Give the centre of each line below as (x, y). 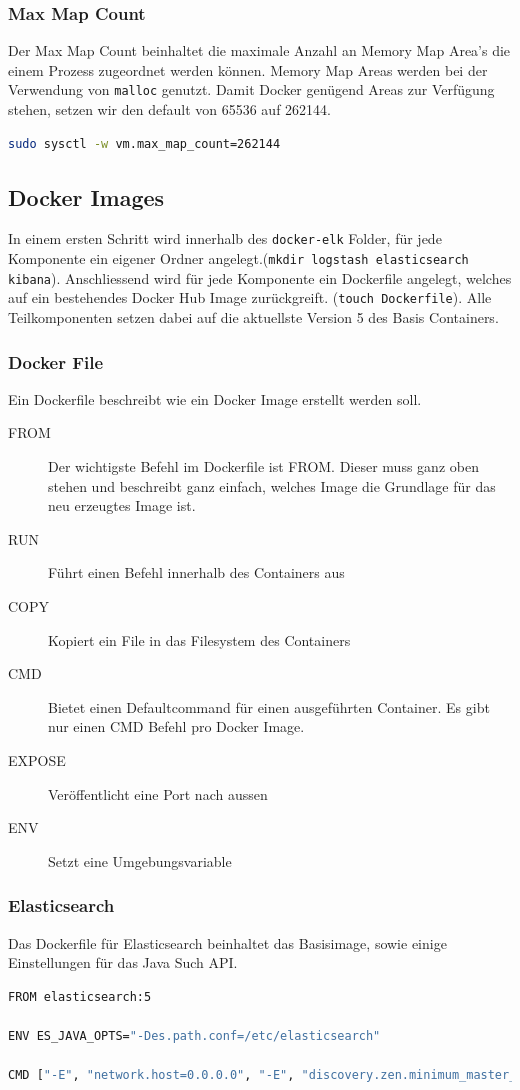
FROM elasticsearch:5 (80, 996)
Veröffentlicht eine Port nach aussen (158, 793)
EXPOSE (37, 760)
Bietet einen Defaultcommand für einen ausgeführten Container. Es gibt (269, 706)
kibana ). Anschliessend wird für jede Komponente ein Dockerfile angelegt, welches (260, 277)
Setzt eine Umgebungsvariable (140, 860)
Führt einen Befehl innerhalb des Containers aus (196, 572)
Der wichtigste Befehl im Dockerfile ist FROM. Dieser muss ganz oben (263, 466)
